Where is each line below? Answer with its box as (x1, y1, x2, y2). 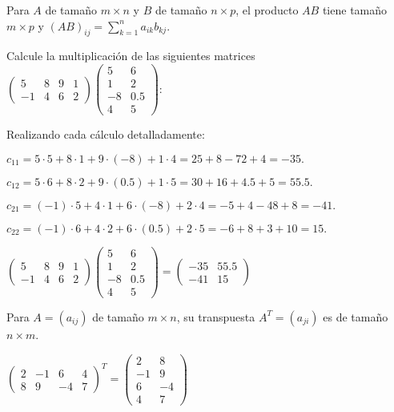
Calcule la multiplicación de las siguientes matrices (6, 47, 255, 64)
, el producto (235, 2, 299, 18)
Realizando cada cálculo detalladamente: (6, 126, 205, 143)
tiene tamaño (322, 2, 388, 18)
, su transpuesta (176, 308, 255, 325)
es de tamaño (323, 308, 388, 325)
